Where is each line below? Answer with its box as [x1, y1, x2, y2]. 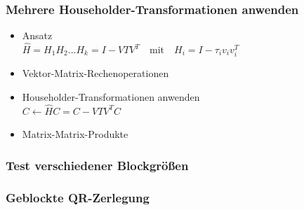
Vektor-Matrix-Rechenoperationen [22, 66, 169, 80]
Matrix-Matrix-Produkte [22, 127, 128, 141]
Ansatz [22, 28, 53, 43]
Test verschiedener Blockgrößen [6, 156, 189, 174]
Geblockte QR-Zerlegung [6, 188, 150, 206]
